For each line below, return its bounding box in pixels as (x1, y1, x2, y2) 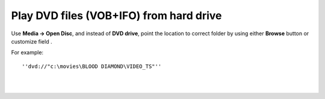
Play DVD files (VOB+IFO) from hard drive (11, 9, 222, 22)
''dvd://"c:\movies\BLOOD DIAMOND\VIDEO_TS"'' (22, 63, 162, 70)
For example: (11, 49, 44, 56)
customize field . (11, 38, 52, 45)
